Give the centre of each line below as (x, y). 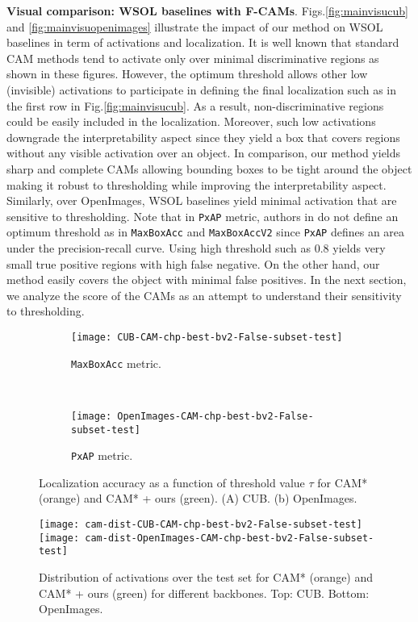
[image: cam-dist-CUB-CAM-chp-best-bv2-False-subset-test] (201, 525)
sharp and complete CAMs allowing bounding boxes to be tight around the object (209, 168)
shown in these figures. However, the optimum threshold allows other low (187, 74)
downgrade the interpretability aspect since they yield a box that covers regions (203, 137)
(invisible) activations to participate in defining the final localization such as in (201, 89)
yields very (359, 248)
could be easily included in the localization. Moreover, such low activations (191, 121)
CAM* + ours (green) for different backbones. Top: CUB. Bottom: (204, 593)
